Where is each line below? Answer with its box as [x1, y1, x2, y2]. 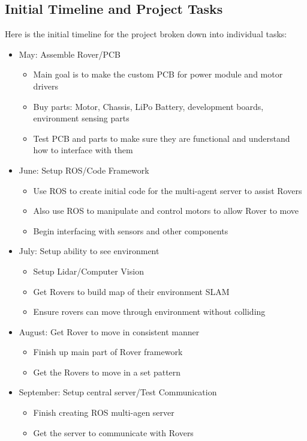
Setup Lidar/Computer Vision [33, 264, 144, 277]
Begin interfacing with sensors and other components [33, 224, 228, 237]
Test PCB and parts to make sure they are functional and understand [33, 132, 290, 144]
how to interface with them [33, 144, 133, 156]
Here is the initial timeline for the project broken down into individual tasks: [5, 28, 287, 40]
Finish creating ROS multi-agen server [33, 406, 174, 419]
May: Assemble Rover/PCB [19, 47, 121, 60]
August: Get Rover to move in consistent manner [19, 325, 200, 338]
